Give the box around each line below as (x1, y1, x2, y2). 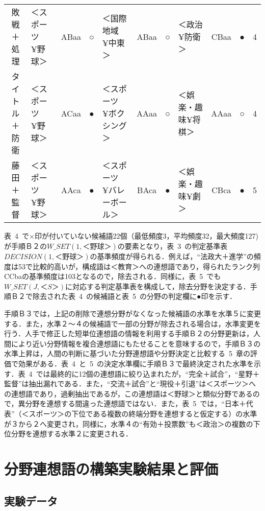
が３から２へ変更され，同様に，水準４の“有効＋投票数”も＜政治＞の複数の (4, 418, 253, 429)
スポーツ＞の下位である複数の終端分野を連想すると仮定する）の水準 (29, 408, 257, 419)
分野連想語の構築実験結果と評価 (4, 458, 219, 479)
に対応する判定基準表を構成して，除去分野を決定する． (65, 281, 250, 291)
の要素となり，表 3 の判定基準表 (117, 240, 228, 251)
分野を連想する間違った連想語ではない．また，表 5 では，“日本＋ (25, 398, 246, 409)
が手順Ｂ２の (4, 240, 47, 251)
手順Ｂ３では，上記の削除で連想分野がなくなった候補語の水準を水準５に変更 (4, 308, 261, 318)
